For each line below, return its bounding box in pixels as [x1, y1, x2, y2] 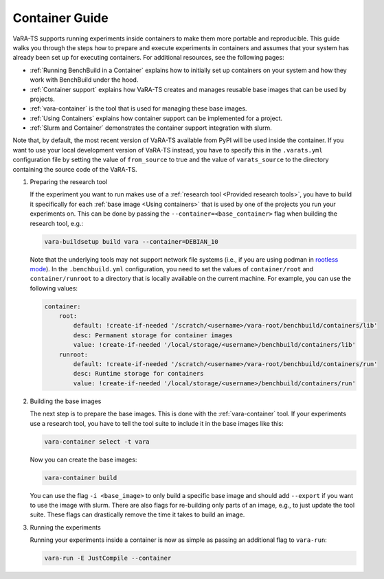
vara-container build [44, 474, 117, 481]
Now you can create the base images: [30, 455, 137, 464]
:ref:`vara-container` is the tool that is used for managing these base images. [30, 104, 247, 113]
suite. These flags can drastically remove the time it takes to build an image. [30, 510, 245, 519]
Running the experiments [30, 523, 101, 532]
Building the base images [30, 397, 102, 405]
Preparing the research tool [30, 178, 108, 186]
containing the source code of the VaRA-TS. [12, 165, 137, 173]
